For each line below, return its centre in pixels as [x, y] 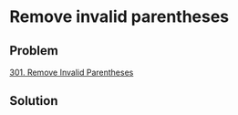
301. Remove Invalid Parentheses [72, 72]
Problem [34, 51]
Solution [34, 101]
